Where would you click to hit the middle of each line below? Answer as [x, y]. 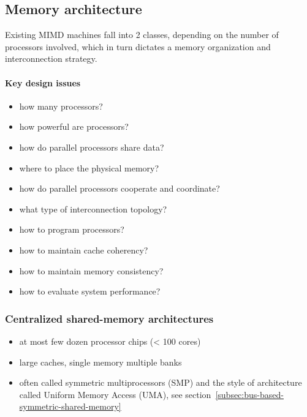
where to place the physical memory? [89, 167]
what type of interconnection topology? [93, 208]
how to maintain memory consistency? [91, 270]
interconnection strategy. [51, 58]
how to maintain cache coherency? [84, 250]
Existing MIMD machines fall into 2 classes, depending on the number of [142, 35]
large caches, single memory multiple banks [100, 362]
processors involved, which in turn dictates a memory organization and [138, 46]
